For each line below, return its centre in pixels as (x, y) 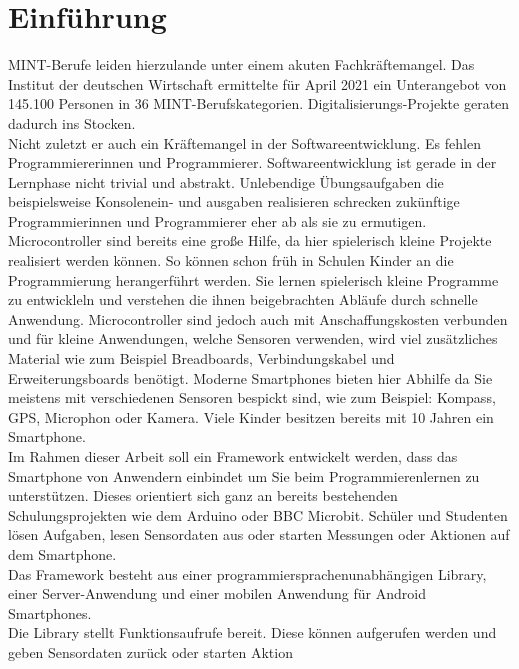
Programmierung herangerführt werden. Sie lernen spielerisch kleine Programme (253, 279)
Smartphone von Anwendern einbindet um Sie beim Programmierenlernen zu (244, 475)
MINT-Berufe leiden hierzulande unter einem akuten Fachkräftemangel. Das (241, 64)
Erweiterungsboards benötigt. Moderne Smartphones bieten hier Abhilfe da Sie (250, 377)
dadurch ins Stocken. (72, 122)
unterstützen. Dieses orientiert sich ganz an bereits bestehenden (203, 495)
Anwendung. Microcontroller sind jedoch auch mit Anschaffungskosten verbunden (258, 318)
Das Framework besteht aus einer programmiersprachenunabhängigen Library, (247, 573)
